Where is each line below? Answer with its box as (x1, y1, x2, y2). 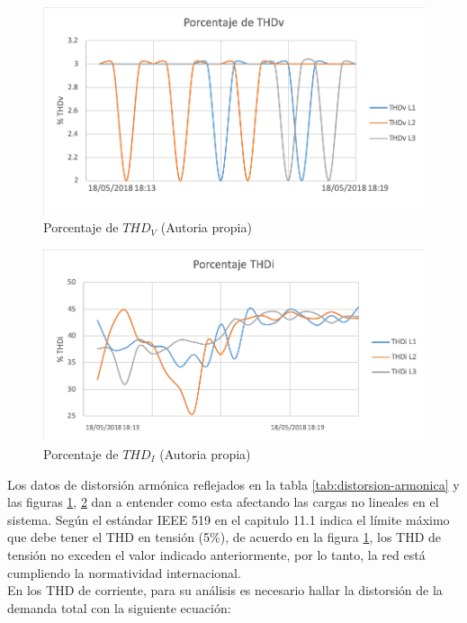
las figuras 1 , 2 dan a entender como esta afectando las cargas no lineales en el (7, 492, 439, 511)
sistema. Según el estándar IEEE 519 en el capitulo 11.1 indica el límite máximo (7, 510, 450, 528)
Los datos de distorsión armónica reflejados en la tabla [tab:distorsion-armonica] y (7, 474, 460, 493)
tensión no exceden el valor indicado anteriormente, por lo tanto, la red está (7, 545, 426, 564)
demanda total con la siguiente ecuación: (7, 598, 231, 617)
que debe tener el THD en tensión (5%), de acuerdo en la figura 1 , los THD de (7, 528, 442, 546)
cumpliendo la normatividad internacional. (7, 563, 241, 582)
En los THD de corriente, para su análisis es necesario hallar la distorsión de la (7, 581, 443, 600)
